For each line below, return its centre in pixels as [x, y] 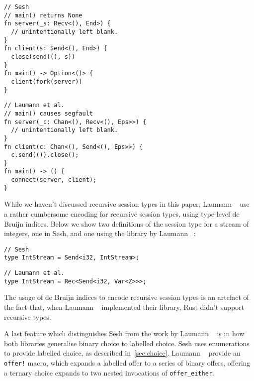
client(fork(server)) [47, 81]
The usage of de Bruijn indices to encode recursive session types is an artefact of [127, 297]
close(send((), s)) [43, 57]
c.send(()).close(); [45, 155]
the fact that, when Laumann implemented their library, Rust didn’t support [124, 307]
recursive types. [28, 317]
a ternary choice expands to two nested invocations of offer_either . [109, 372]
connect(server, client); [54, 180]
